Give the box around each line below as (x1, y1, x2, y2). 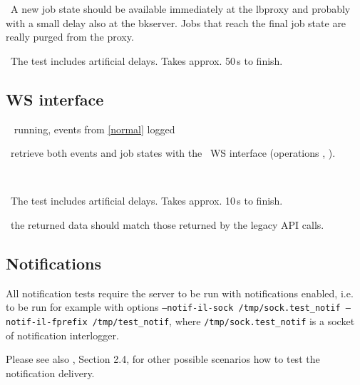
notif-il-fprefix (6, 317, 88, 327)
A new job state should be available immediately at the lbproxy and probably (10, 1, 351, 16)
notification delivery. (6, 365, 95, 380)
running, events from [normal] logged (14, 121, 175, 136)
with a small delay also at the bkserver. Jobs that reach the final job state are (6, 15, 346, 30)
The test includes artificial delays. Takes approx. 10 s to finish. (10, 193, 283, 208)
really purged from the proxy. (6, 29, 134, 44)
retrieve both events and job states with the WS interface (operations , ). (10, 145, 336, 160)
